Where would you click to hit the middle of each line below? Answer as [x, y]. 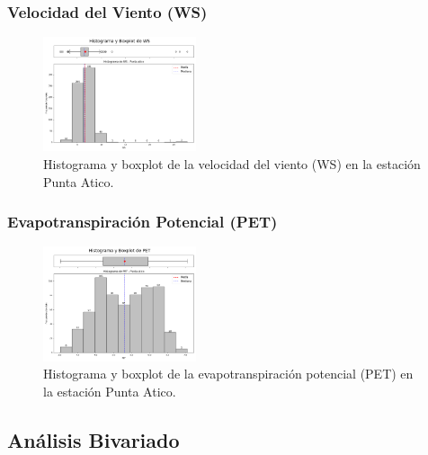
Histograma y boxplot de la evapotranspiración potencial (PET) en [228, 374]
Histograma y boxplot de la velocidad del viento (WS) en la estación [232, 164]
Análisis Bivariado [94, 439]
